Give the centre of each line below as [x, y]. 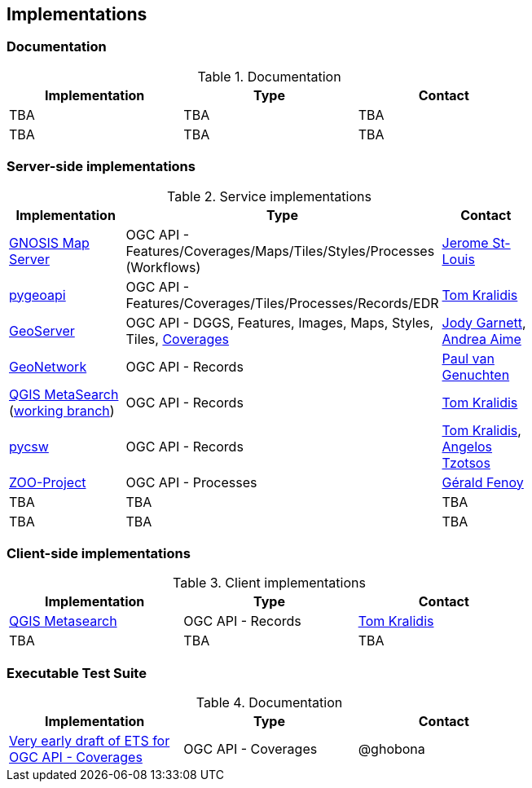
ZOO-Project [48, 482]
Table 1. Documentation [269, 76]
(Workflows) [163, 267]
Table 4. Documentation [269, 703]
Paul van [468, 358]
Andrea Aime [481, 339]
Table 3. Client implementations [269, 583]
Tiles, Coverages [177, 339]
